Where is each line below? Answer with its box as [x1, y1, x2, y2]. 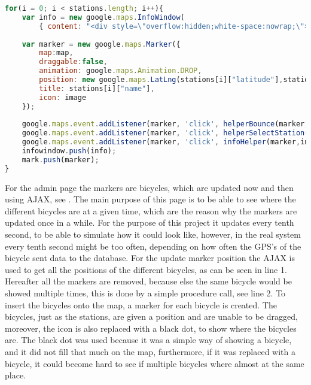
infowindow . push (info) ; [22, 147, 117, 155]
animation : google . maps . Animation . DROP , [39, 66, 202, 75]
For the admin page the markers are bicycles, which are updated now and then [5, 181, 294, 193]
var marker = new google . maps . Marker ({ [22, 40, 181, 48]
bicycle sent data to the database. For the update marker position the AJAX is [5, 251, 295, 264]
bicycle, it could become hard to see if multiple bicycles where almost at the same [5, 357, 304, 369]
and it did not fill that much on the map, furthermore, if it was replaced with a [5, 345, 295, 357]
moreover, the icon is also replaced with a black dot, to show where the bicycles [5, 322, 297, 334]
